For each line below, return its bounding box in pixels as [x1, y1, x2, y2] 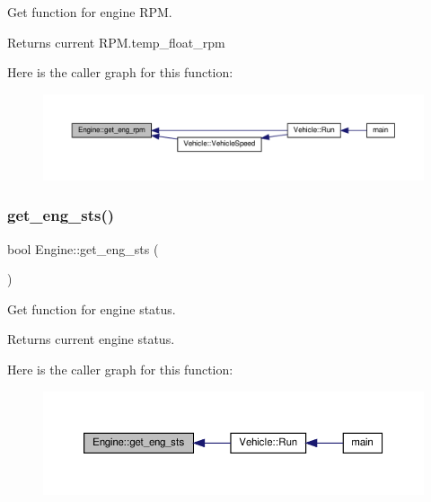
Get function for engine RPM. [7, 3, 172, 21]
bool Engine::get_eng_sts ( [7, 239, 159, 258]
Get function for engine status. [7, 299, 176, 318]
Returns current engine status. [7, 330, 175, 348]
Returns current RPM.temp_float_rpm [7, 32, 225, 51]
